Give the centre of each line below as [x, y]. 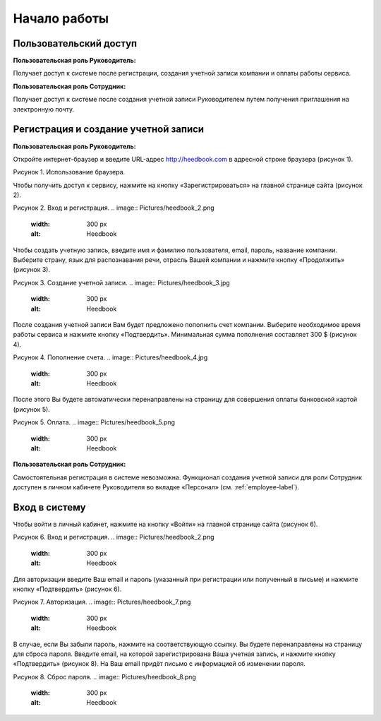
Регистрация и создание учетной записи [109, 130]
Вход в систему [49, 507]
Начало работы [61, 18]
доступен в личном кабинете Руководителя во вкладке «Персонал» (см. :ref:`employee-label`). [156, 487]
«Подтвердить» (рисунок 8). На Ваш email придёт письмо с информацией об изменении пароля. [159, 664]
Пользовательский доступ [75, 43]
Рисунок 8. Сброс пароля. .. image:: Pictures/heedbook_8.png [105, 677]
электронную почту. [43, 109]
